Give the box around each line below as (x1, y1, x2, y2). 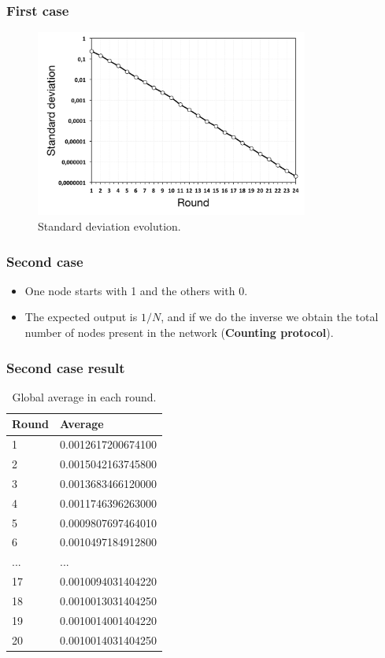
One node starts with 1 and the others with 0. (24, 282, 248, 298)
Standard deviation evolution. (38, 218, 181, 234)
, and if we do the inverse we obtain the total (161, 309, 379, 325)
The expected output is (24, 309, 138, 325)
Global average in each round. (12, 388, 157, 405)
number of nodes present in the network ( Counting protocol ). (24, 324, 334, 340)
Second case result (6, 357, 125, 377)
